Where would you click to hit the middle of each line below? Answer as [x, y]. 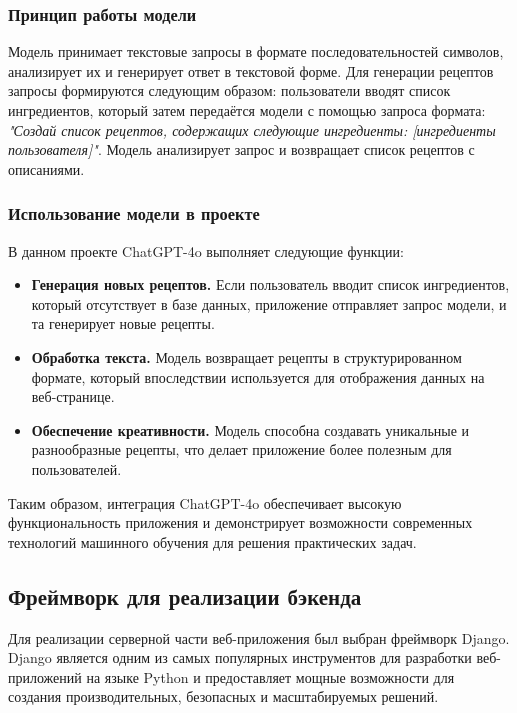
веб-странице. [73, 396]
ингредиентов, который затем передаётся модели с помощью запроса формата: [247, 110]
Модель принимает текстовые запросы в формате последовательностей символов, [256, 51]
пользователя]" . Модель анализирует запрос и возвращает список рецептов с [241, 149]
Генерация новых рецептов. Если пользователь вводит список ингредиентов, [270, 284]
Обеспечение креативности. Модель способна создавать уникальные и [250, 429]
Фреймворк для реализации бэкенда [185, 595]
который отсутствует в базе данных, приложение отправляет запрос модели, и [269, 303]
